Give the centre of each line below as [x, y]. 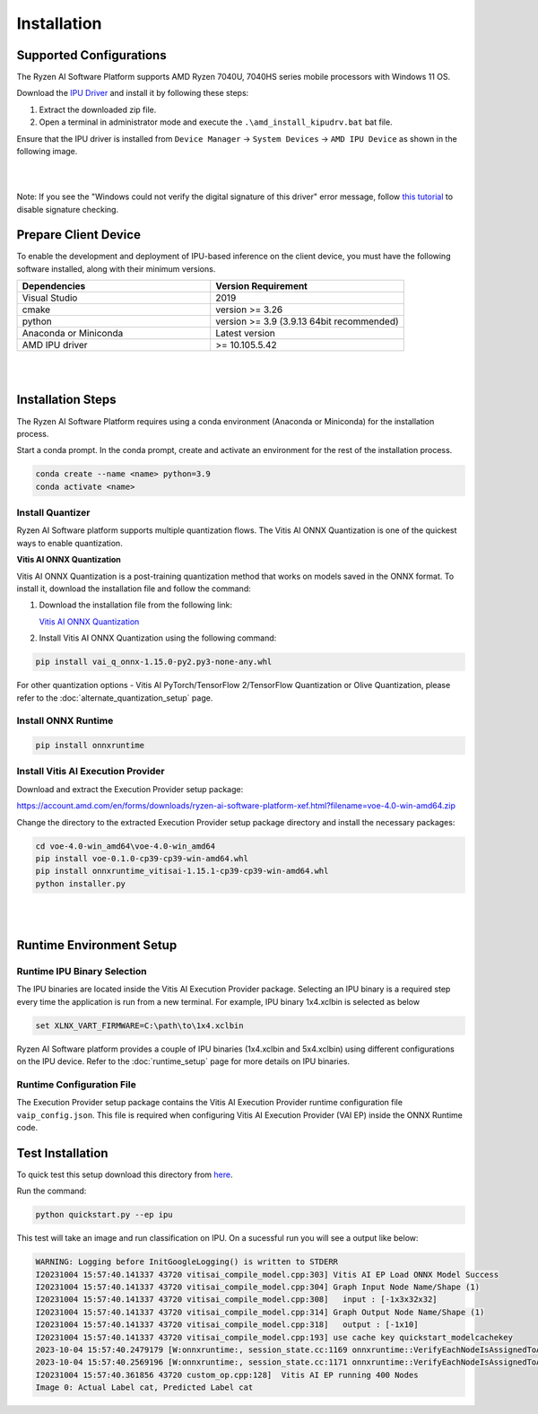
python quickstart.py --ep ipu [104, 1215]
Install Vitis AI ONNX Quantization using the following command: [158, 638]
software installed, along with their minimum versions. [116, 268]
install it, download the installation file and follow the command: [134, 589]
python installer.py [80, 883]
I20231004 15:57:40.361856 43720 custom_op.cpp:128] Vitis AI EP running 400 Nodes [227, 1375]
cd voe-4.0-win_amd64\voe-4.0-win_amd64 [125, 846]
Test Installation [62, 1153]
